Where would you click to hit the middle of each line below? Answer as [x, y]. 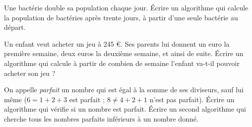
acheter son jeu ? [30, 73]
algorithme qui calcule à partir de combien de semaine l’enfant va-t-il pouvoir [122, 63]
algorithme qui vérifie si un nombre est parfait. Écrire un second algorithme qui [125, 109]
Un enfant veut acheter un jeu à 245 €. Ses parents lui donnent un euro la [117, 43]
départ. [15, 27]
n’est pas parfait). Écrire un [192, 99]
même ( [15, 99]
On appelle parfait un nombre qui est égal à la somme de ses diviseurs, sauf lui [124, 90]
